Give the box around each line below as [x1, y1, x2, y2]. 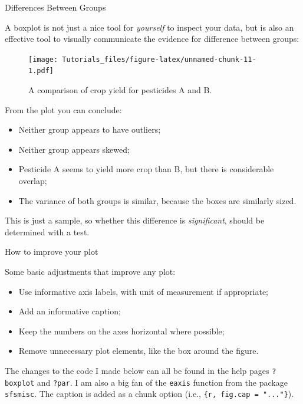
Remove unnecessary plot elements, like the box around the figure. [18, 344, 259, 357]
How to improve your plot [5, 245, 98, 258]
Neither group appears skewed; [18, 143, 130, 155]
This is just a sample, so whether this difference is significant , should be [5, 214, 265, 226]
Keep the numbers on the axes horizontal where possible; [18, 324, 225, 337]
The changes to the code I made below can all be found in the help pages [5, 364, 269, 376]
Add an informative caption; [18, 305, 121, 317]
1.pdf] [28, 67, 54, 75]
